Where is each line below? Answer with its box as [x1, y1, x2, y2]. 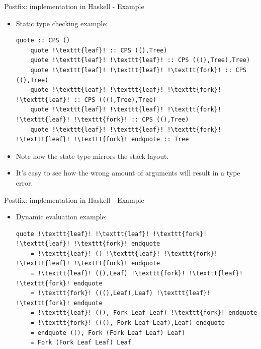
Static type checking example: [16, 18, 108, 28]
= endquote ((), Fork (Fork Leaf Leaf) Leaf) [30, 329, 186, 336]
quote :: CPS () [16, 37, 70, 44]
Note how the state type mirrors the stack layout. [16, 150, 169, 161]
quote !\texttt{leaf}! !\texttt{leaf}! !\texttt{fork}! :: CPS [30, 66, 246, 74]
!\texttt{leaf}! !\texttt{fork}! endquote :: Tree [16, 136, 189, 143]
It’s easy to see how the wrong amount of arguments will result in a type [16, 167, 240, 178]
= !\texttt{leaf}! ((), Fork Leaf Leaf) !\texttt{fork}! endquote [30, 309, 257, 317]
